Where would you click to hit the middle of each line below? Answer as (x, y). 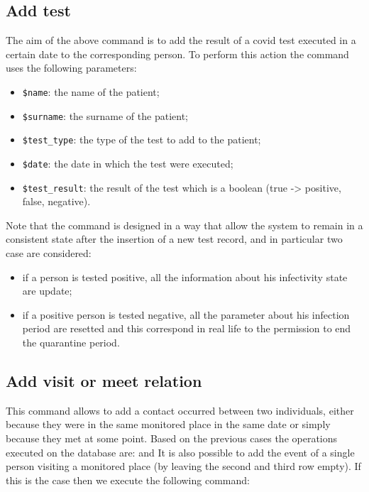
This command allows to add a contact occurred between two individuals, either (180, 410)
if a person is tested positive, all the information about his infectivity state (185, 277)
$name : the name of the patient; (91, 91)
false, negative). (56, 201)
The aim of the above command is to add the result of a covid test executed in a (181, 40)
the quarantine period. (71, 343)
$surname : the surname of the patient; (105, 115)
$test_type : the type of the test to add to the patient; (142, 140)
